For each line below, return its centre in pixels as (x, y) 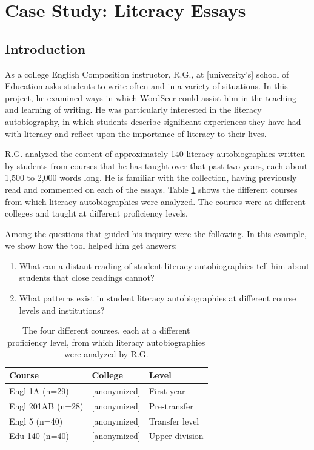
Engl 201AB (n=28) (46, 405)
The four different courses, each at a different (106, 330)
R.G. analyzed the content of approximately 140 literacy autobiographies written (155, 154)
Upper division (176, 436)
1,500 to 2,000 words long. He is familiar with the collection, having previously (151, 177)
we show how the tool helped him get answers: (91, 245)
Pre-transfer (171, 405)
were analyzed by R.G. (106, 354)
